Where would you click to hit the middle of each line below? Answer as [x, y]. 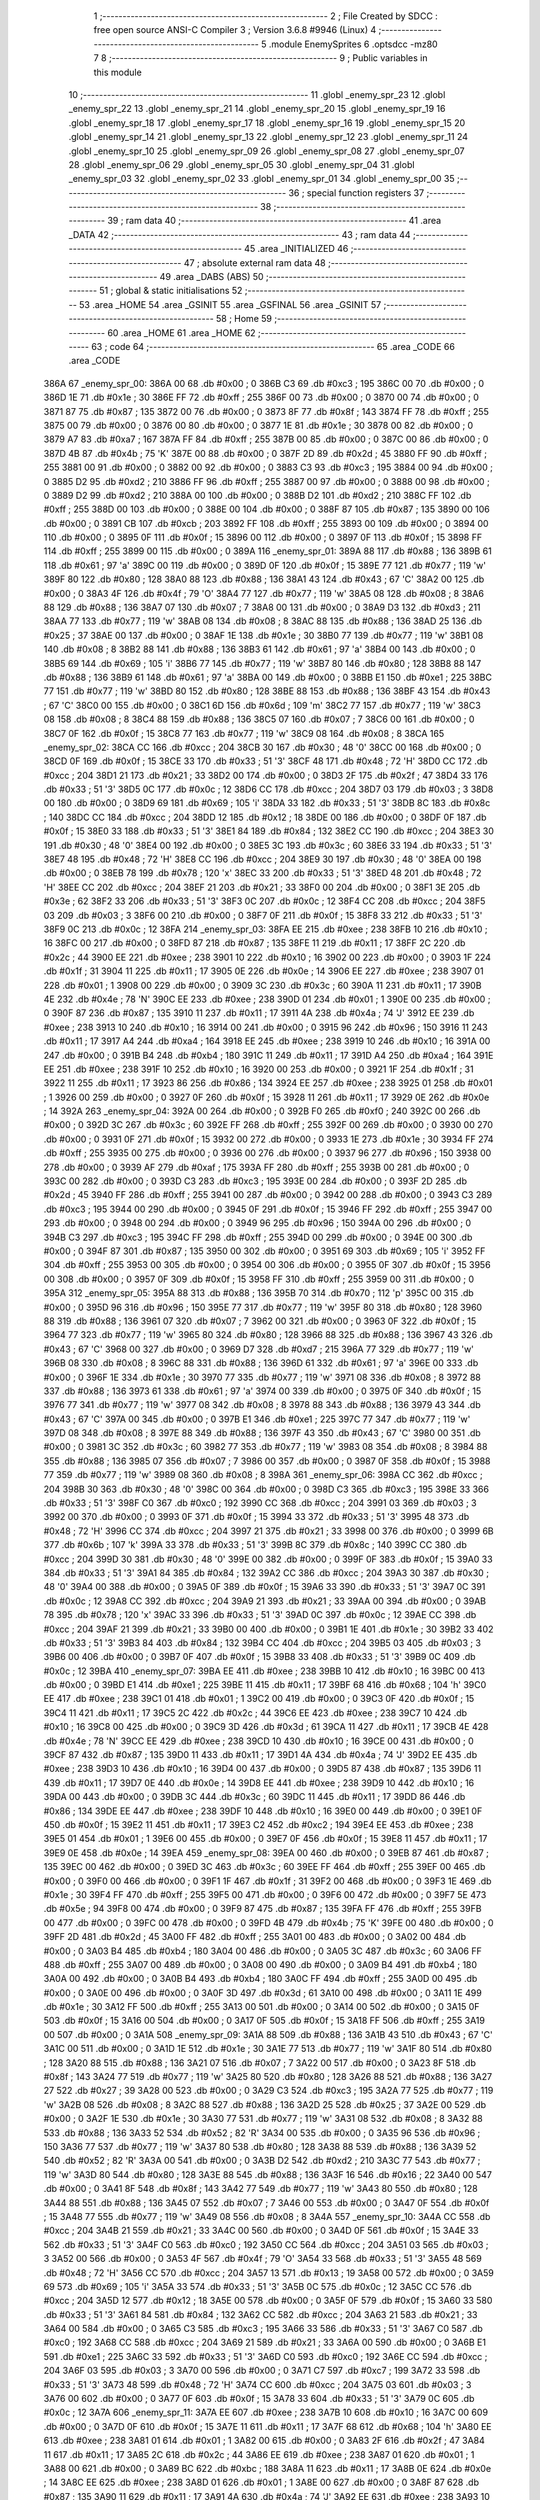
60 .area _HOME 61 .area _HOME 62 [181, 332]
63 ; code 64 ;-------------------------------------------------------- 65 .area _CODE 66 [273, 346]
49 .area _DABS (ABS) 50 [211, 277]
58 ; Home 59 [243, 319]
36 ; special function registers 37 [356, 192]
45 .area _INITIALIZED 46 [296, 249]
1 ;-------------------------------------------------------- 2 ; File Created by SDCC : [266, 16]
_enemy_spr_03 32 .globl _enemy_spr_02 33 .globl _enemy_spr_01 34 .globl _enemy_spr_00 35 [261, 179]
